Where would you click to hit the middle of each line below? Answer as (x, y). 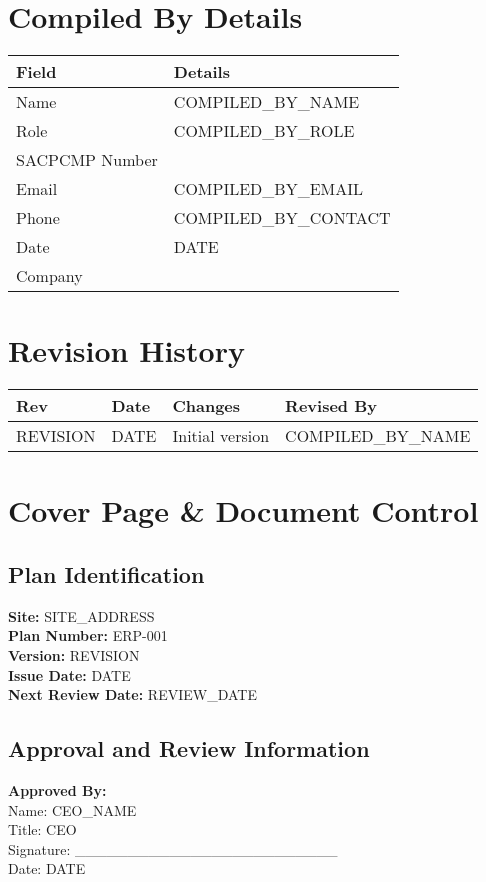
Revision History (126, 350)
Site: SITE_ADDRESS (81, 615)
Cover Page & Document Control (243, 510)
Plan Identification (106, 574)
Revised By (331, 406)
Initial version (221, 436)
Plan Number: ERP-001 (88, 635)
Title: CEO (42, 829)
